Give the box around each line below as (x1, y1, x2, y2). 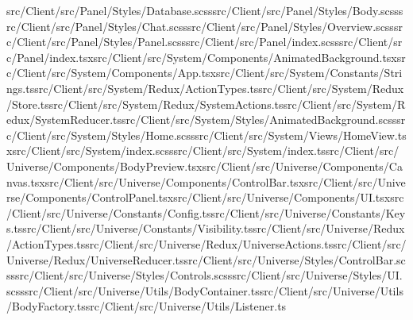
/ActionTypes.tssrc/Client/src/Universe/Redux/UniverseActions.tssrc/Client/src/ (6, 235, 407, 252)
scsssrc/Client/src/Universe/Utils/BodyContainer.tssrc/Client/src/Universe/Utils (6, 282, 403, 299)
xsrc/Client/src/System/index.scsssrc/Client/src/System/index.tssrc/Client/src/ (6, 142, 399, 159)
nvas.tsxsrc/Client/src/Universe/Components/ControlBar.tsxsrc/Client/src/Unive (6, 173, 406, 190)
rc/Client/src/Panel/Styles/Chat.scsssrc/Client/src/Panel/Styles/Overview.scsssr (6, 17, 403, 34)
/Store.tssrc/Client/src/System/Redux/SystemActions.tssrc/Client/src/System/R (6, 95, 406, 112)
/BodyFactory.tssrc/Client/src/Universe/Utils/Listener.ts (6, 298, 287, 314)
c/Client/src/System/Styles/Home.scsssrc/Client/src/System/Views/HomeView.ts (6, 126, 407, 143)
